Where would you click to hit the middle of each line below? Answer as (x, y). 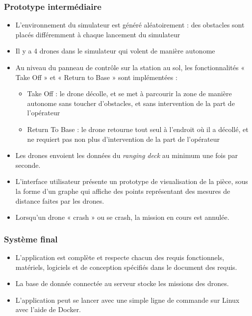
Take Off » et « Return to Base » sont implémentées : (96, 77)
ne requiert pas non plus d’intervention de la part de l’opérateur (124, 139)
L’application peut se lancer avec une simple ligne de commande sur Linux (127, 300)
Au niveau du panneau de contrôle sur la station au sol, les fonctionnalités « (130, 67)
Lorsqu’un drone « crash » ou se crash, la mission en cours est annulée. (122, 217)
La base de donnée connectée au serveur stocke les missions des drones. (122, 283)
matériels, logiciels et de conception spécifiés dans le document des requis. (126, 267)
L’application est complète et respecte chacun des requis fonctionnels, (120, 257)
